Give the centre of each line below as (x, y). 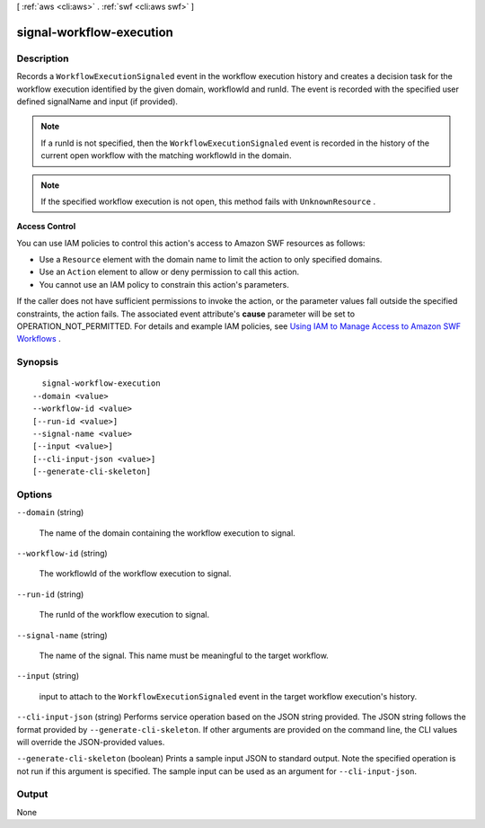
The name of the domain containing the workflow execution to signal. (167, 533)
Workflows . (39, 339)
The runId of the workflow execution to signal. (124, 615)
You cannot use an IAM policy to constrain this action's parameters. (164, 284)
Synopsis (37, 362)
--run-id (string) (50, 594)
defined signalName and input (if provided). (97, 101)
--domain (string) (50, 512)
